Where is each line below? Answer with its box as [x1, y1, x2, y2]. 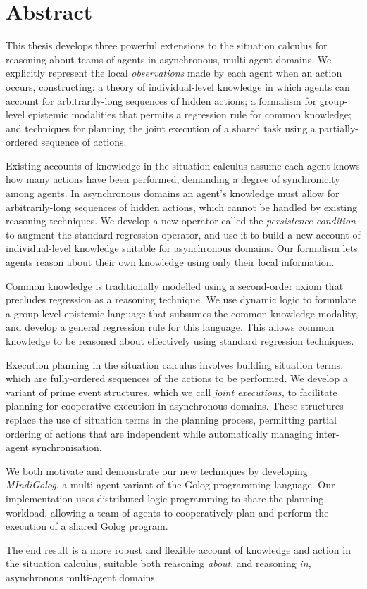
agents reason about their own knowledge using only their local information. [6, 255, 335, 270]
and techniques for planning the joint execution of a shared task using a [6, 120, 316, 135]
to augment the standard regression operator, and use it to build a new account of [6, 227, 361, 241]
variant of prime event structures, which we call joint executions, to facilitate [6, 384, 337, 399]
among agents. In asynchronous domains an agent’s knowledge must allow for [6, 186, 340, 201]
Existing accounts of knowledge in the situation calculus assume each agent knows [6, 158, 360, 172]
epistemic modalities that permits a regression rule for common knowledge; [27, 107, 352, 122]
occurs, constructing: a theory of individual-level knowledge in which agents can [6, 79, 350, 94]
